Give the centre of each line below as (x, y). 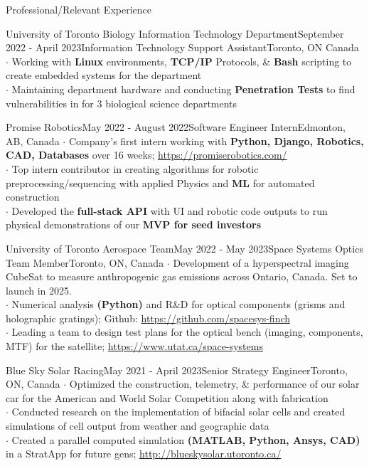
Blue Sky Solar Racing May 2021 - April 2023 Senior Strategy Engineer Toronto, (177, 370)
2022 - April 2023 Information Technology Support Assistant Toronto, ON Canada (182, 47)
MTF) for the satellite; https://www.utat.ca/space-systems (134, 346)
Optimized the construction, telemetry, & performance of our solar (214, 384)
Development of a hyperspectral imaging (261, 262)
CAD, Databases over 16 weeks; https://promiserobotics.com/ (146, 155)
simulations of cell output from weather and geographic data (138, 426)
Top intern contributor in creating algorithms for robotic (135, 168)
